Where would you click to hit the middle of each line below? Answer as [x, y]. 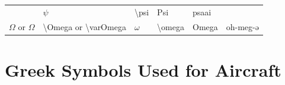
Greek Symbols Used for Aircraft [143, 69]
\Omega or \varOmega [84, 26]
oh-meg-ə [242, 26]
